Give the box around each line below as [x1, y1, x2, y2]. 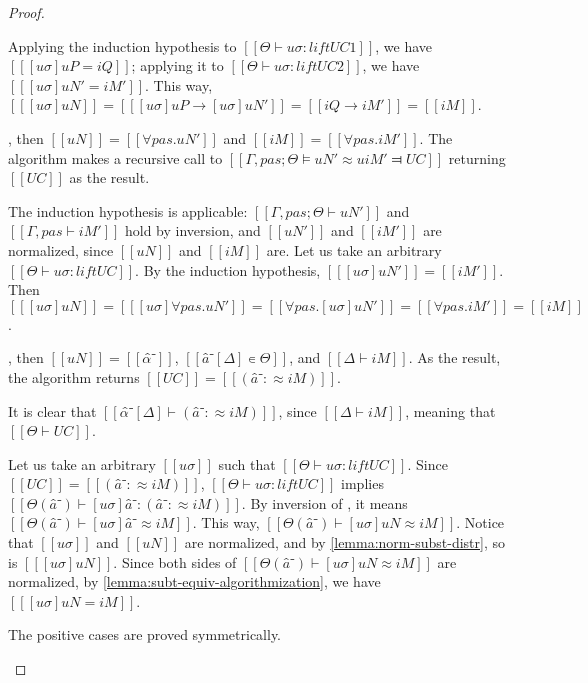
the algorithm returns [8, 366, 140, 387]
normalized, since [8, 239, 114, 260]
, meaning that [405, 400, 496, 421]
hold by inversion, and [124, 220, 261, 241]
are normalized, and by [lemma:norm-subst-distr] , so [184, 532, 505, 553]
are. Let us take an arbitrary [266, 239, 442, 260]
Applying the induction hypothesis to [8, 35, 237, 56]
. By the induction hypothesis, [135, 259, 321, 280]
